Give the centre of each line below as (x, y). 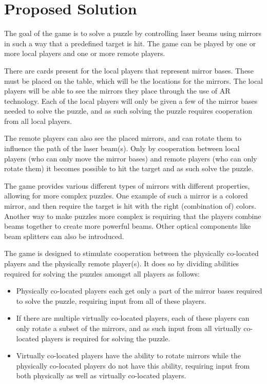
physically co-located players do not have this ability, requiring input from (133, 365)
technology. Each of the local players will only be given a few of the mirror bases (131, 100)
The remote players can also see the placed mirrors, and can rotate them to (123, 138)
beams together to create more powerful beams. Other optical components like (128, 226)
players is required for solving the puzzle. (106, 338)
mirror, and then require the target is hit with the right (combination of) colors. (130, 206)
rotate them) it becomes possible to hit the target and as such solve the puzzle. (129, 168)
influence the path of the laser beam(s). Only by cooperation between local (122, 148)
